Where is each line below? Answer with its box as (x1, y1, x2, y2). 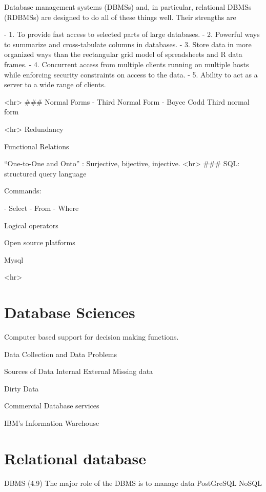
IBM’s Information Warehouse (4, 417, 99, 428)
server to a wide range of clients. (4, 79, 106, 90)
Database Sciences (4, 302, 135, 323)
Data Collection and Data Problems (4, 348, 117, 359)
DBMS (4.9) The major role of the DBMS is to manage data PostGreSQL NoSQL (4, 477, 262, 488)
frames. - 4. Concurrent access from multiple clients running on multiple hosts (4, 58, 249, 69)
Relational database (4, 447, 146, 468)
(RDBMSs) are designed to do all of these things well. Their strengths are (4, 11, 236, 22)
